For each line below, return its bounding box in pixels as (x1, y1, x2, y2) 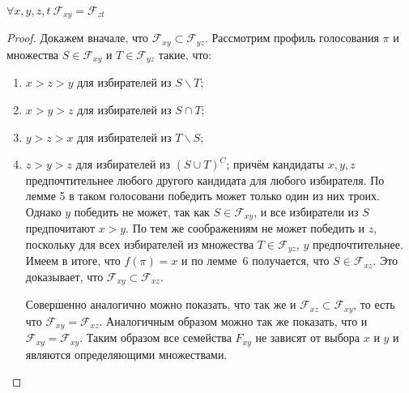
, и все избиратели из (253, 203, 359, 220)
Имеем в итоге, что (25, 252, 121, 269)
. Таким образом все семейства (79, 329, 232, 346)
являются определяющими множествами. (25, 345, 228, 362)
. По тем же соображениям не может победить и (126, 220, 365, 237)
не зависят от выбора (255, 329, 360, 346)
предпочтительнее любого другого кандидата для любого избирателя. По (25, 171, 385, 188)
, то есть (353, 296, 395, 313)
